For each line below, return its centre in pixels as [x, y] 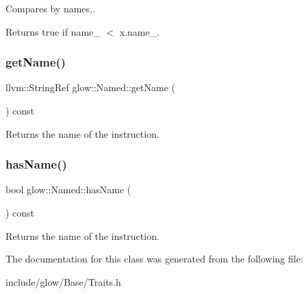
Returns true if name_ [53, 31]
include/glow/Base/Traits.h [63, 281]
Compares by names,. [50, 8]
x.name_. [140, 31]
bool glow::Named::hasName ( [68, 189]
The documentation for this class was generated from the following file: [154, 259]
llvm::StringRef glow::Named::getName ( [90, 87]
